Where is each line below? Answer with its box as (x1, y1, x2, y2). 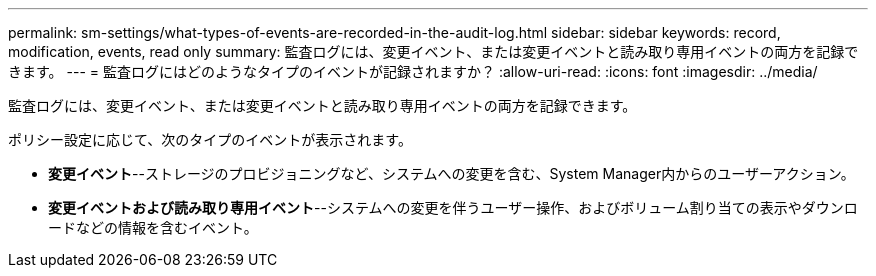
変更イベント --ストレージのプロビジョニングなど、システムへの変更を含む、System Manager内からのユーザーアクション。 (48, 165, 855, 182)
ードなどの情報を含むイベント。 (48, 219, 258, 236)
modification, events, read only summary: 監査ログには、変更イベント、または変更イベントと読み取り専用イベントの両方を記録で (8, 43, 859, 60)
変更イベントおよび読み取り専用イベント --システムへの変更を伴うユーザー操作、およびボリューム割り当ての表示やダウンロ (48, 199, 858, 216)
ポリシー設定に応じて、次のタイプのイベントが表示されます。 (8, 131, 412, 148)
